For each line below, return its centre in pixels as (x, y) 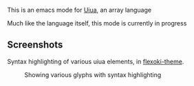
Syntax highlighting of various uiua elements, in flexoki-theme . (96, 61)
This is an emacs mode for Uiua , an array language (79, 10)
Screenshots (35, 45)
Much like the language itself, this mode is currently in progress (97, 23)
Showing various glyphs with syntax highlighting (93, 74)
